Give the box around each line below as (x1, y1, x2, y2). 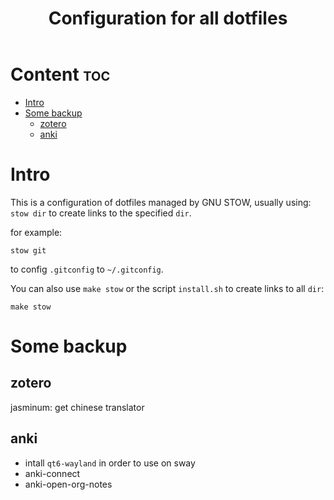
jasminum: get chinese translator (10, 401, 145, 413)
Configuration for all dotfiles (48, 7, 288, 30)
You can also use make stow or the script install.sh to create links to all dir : (10, 282, 325, 294)
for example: (10, 226, 63, 238)
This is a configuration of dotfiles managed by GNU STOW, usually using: (10, 196, 312, 208)
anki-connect (24, 467, 81, 479)
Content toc (10, 63, 111, 86)
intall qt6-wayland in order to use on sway (24, 457, 196, 469)
